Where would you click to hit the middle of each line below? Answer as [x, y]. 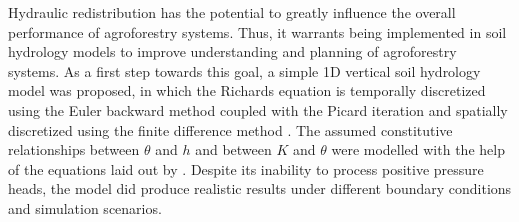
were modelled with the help [418, 149]
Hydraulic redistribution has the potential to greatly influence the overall [232, 12]
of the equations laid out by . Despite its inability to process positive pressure [246, 168]
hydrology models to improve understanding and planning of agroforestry [232, 51]
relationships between [74, 149]
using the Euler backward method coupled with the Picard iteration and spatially [258, 109]
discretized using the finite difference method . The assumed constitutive [230, 129]
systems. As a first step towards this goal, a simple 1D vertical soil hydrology [244, 70]
